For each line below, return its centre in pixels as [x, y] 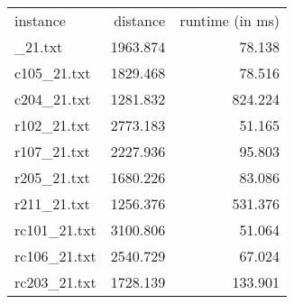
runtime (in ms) [230, 20]
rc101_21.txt [55, 230]
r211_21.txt [52, 203]
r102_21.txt [52, 125]
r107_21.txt [52, 151]
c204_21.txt [53, 99]
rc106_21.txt [55, 256]
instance [40, 20]
